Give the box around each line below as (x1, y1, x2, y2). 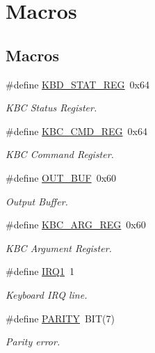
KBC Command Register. (6, 147, 114, 162)
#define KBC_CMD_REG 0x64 (6, 123, 147, 138)
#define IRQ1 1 (6, 264, 74, 279)
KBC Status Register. (6, 100, 97, 115)
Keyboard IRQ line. (6, 287, 88, 301)
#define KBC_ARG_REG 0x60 (6, 217, 146, 232)
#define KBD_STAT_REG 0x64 (6, 77, 150, 91)
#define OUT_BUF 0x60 (6, 170, 117, 185)
